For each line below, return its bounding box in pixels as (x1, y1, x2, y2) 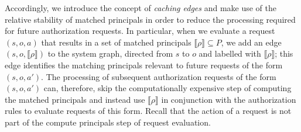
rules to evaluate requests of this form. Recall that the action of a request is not (5, 105, 292, 117)
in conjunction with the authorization (161, 93, 296, 105)
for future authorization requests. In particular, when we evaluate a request (5, 25, 275, 37)
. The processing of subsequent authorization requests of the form (41, 70, 276, 82)
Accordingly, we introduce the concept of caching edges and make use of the (5, 2, 277, 13)
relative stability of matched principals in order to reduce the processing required (5, 13, 296, 25)
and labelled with (199, 47, 261, 60)
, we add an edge (221, 36, 282, 48)
